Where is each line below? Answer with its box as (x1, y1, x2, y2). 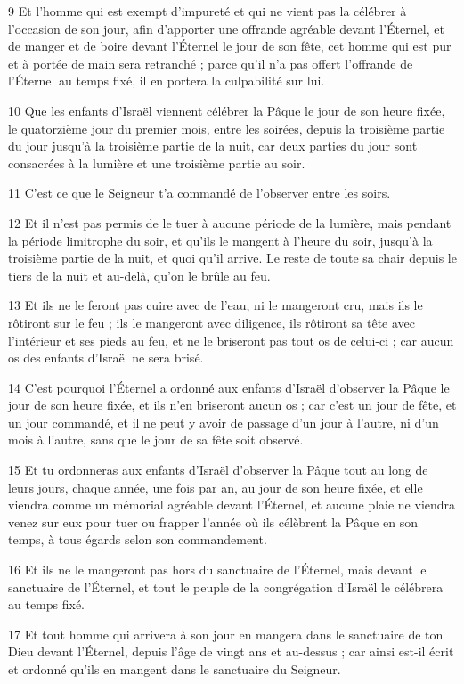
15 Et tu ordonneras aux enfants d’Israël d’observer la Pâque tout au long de (8, 460, 428, 479)
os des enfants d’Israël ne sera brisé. (8, 348, 204, 367)
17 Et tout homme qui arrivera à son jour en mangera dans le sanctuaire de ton (8, 624, 444, 643)
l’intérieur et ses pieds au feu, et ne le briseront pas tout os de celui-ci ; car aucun (8, 330, 454, 349)
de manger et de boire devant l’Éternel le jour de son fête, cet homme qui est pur (8, 37, 452, 55)
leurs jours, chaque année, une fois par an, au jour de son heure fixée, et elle (8, 477, 423, 496)
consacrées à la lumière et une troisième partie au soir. (8, 153, 305, 172)
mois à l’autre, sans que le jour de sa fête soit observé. (8, 430, 304, 449)
